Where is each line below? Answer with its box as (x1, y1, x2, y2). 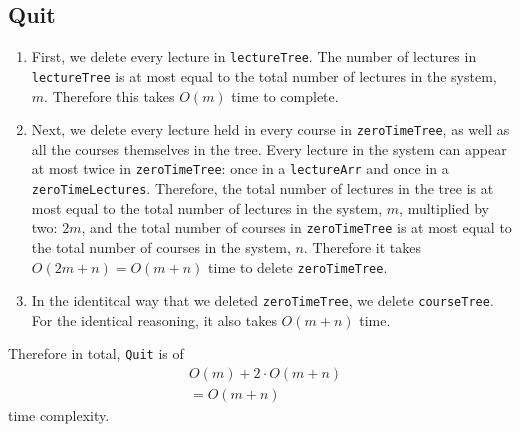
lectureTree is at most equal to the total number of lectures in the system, (31, 65, 497, 86)
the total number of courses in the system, (31, 236, 291, 257)
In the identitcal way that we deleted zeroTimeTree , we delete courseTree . (31, 290, 494, 311)
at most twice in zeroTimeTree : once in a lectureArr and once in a (31, 158, 449, 179)
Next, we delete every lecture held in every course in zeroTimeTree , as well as (31, 119, 510, 140)
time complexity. (8, 405, 110, 426)
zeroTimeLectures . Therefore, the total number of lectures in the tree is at (31, 178, 494, 199)
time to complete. (231, 85, 339, 106)
